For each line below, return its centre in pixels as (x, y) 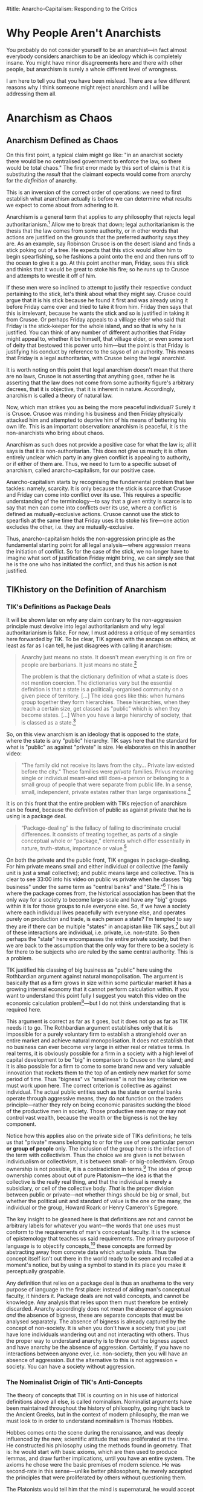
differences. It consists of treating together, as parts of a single (99, 835)
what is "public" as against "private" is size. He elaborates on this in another (101, 747)
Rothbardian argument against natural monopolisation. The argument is (95, 977)
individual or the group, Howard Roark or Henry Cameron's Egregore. (92, 1207)
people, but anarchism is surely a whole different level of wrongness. (92, 69)
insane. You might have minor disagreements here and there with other (95, 62)
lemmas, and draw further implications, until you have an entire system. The (101, 1458)
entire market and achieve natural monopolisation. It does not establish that (100, 1040)
